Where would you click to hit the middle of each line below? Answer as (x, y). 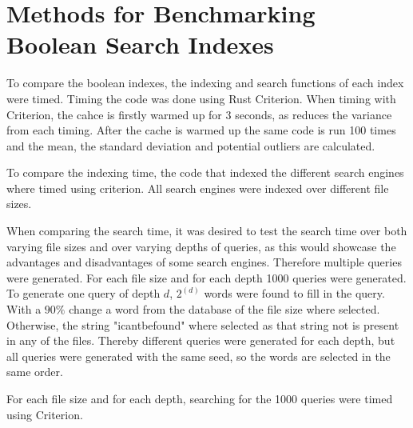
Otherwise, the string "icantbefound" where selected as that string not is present (203, 324)
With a (24, 309)
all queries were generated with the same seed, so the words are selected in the (199, 356)
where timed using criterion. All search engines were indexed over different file (198, 188)
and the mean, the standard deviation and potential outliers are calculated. (191, 145)
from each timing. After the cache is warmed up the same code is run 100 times (201, 130)
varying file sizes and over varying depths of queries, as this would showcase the (201, 246)
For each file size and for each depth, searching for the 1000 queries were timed (200, 398)
